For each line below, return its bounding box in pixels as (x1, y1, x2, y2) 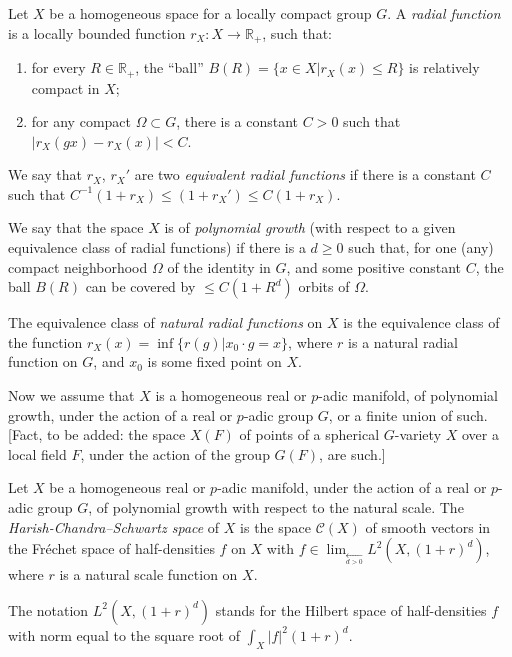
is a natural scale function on (59, 564, 238, 585)
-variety (394, 424, 442, 445)
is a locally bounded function (8, 22, 186, 43)
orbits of (298, 276, 350, 297)
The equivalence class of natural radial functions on (8, 312, 323, 333)
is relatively (409, 57, 480, 78)
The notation (8, 599, 89, 620)
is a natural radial (348, 331, 458, 352)
